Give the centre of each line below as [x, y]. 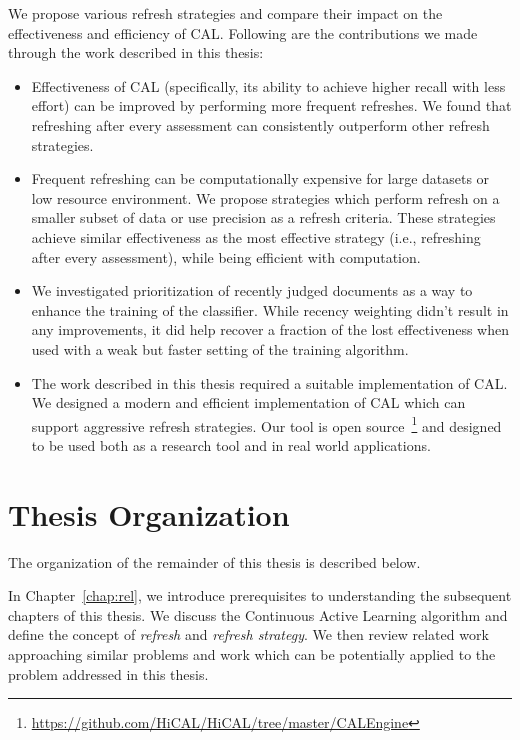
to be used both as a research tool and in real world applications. [231, 444]
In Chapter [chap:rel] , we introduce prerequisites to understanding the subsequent [260, 595]
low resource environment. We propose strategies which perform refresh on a [265, 197]
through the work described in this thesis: [136, 52]
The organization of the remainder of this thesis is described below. [214, 561]
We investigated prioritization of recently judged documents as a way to [252, 290]
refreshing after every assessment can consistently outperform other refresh [260, 124]
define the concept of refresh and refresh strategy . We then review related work [248, 634]
